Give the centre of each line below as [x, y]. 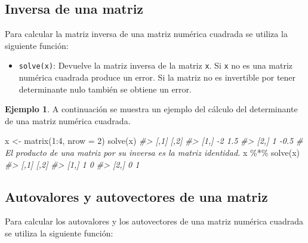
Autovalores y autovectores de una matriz [136, 196]
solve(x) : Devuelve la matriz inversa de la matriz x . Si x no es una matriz [156, 65]
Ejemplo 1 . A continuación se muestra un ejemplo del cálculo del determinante [151, 109]
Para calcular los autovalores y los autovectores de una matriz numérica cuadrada [154, 221]
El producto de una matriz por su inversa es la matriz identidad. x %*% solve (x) [153, 153]
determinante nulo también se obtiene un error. [105, 89]
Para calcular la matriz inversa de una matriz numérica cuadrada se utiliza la [146, 34]
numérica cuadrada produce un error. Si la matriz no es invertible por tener [157, 77]
